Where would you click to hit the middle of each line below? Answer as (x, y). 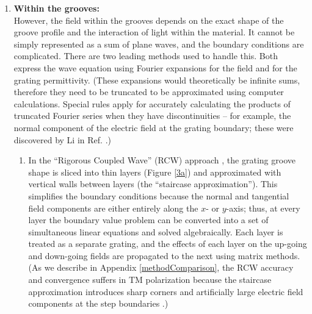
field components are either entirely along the (113, 208)
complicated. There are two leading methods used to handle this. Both (146, 56)
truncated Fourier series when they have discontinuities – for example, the (152, 116)
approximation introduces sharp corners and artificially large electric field (166, 291)
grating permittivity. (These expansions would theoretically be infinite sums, (157, 80)
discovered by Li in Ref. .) (62, 139)
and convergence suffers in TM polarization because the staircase (150, 280)
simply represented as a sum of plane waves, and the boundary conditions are (159, 44)
